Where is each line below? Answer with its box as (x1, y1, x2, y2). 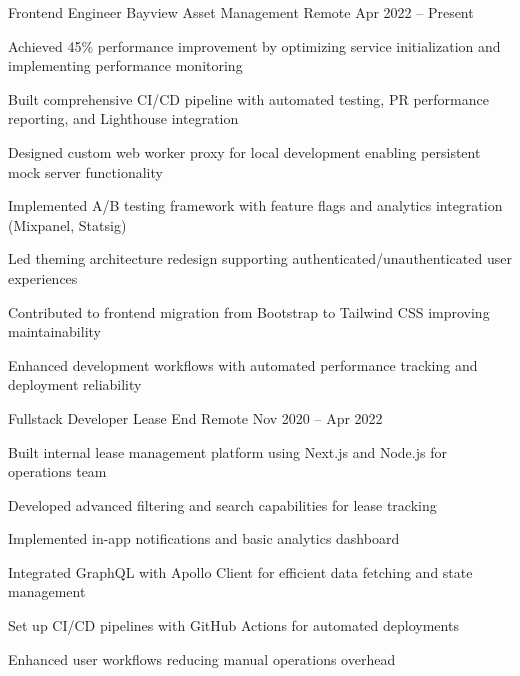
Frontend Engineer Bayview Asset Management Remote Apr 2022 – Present (8, 2, 474, 22)
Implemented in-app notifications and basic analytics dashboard (8, 528, 400, 549)
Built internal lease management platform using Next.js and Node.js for (8, 441, 447, 462)
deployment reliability (8, 374, 142, 395)
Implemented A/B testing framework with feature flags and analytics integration (8, 195, 503, 216)
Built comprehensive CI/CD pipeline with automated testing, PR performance (8, 88, 489, 109)
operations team (8, 461, 107, 482)
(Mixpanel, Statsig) (8, 214, 127, 235)
